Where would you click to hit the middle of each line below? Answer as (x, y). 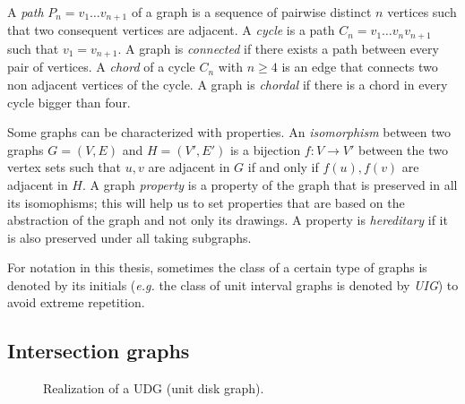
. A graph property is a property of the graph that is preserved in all (270, 184)
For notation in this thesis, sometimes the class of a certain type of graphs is (217, 267)
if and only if (283, 167)
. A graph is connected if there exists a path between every (278, 48)
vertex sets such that (65, 167)
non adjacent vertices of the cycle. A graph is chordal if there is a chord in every (228, 84)
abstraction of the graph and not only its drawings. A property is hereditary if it (228, 220)
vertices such (422, 12)
